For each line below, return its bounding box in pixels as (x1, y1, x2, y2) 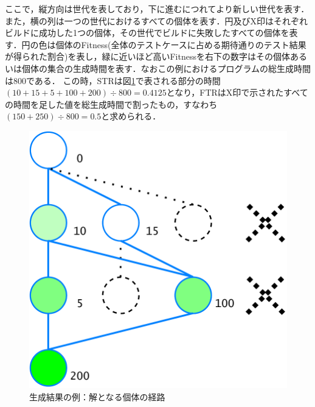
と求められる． (101, 110, 161, 122)
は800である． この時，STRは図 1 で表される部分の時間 (5, 74, 221, 87)
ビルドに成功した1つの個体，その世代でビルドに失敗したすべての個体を (5, 26, 289, 39)
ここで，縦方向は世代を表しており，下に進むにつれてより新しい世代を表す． (5, 2, 310, 15)
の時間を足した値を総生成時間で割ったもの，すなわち (5, 97, 218, 110)
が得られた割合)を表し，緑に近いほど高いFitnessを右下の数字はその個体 (5, 50, 290, 63)
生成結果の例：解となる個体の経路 (29, 390, 165, 403)
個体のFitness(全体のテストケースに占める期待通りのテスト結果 (55, 38, 306, 51)
